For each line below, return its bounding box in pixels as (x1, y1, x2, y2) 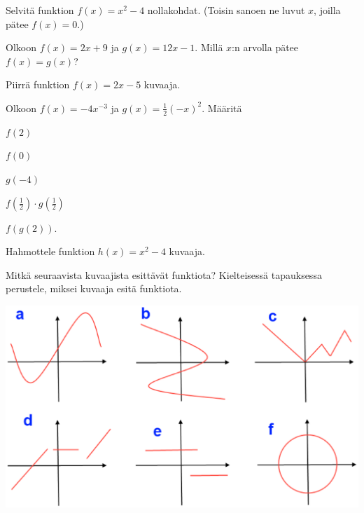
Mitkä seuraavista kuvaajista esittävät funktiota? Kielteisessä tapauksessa (6, 267, 322, 282)
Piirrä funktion (6, 77, 70, 92)
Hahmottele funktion (6, 244, 95, 259)
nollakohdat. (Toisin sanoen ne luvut (147, 3, 305, 17)
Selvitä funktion (6, 3, 74, 17)
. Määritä (202, 100, 242, 115)
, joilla (314, 3, 341, 17)
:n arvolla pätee (232, 40, 299, 55)
